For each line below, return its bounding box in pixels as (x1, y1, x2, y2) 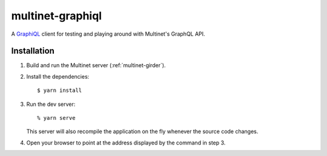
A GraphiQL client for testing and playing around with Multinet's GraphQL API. (11, 30, 205, 37)
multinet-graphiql (11, 9, 102, 22)
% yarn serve (37, 115, 76, 122)
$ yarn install (37, 87, 82, 94)
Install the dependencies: (26, 73, 90, 80)
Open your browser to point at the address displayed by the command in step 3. (26, 139, 226, 146)
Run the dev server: (26, 100, 76, 108)
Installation (11, 46, 54, 56)
